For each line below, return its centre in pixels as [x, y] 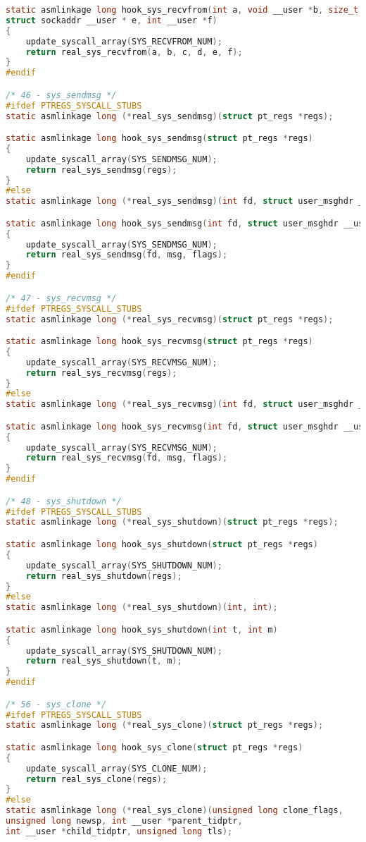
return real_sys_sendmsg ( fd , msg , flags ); [127, 255]
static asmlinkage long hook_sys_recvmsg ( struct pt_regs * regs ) [159, 342]
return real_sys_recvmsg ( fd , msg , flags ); [127, 458]
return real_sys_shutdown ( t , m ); [104, 661]
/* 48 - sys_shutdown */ [64, 501]
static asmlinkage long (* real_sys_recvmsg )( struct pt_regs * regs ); [170, 319]
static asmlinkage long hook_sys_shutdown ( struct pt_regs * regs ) [162, 544]
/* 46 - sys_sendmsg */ [61, 95]
